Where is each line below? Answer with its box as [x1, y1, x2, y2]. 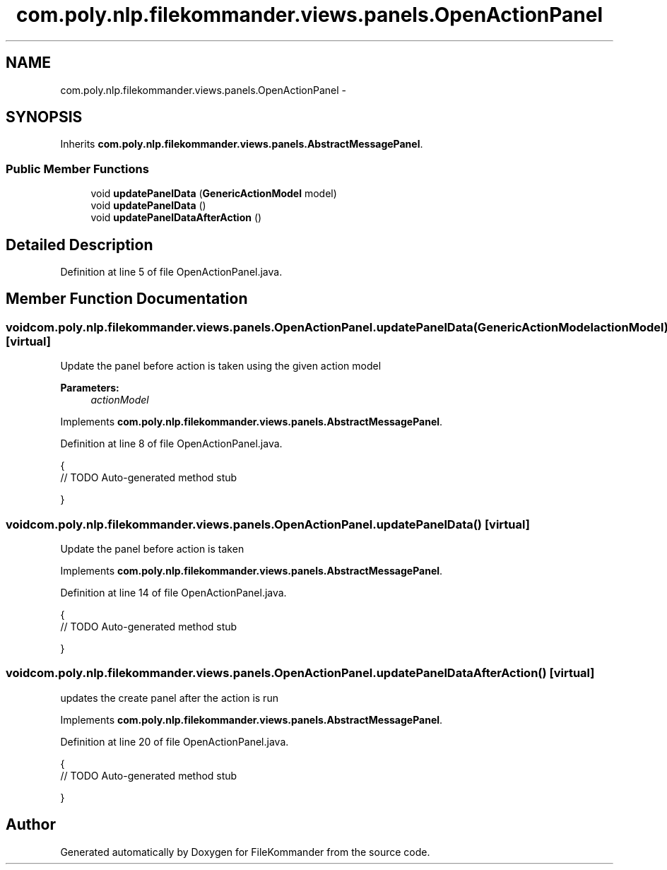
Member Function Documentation [6, 290, 248, 308]
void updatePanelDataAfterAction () [90, 211, 262, 224]
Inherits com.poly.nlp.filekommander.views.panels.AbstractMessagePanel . [60, 138, 423, 151]
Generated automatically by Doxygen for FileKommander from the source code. [60, 845, 430, 858]
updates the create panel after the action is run [60, 691, 278, 704]
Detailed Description [6, 235, 153, 254]
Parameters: [60, 382, 119, 394]
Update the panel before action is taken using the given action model [60, 360, 382, 372]
